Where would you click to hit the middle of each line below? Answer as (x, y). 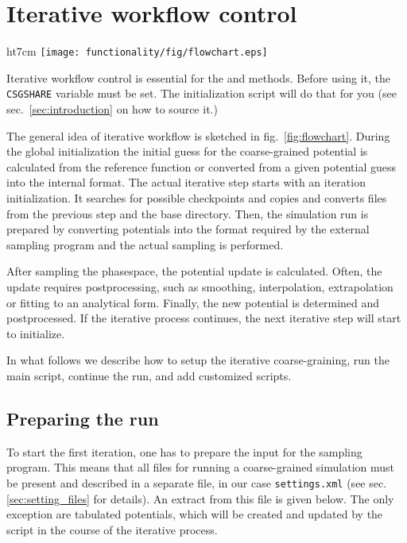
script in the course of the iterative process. (112, 529)
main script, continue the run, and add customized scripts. (149, 375)
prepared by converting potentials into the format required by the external (188, 229)
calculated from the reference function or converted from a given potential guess (201, 166)
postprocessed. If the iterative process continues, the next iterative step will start (204, 318)
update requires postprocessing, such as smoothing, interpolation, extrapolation (200, 286)
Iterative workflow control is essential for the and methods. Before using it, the (198, 77)
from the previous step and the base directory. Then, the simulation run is (188, 213)
